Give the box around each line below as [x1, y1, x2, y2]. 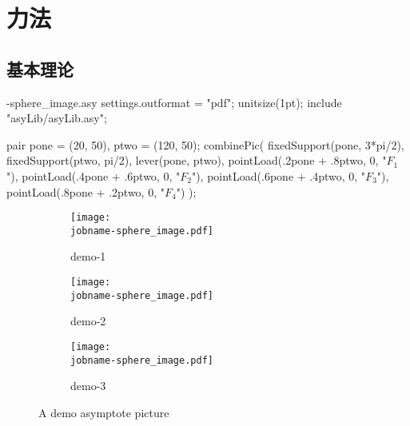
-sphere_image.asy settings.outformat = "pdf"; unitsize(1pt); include [6, 94, 342, 110]
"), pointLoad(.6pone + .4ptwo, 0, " [191, 167, 366, 184]
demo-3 [70, 377, 106, 394]
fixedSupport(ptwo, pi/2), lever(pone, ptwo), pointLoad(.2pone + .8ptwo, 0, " [6, 152, 387, 169]
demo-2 [70, 313, 106, 329]
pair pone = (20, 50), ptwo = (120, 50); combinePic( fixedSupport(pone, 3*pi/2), [6, 136, 404, 153]
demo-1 [70, 248, 106, 265]
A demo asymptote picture [38, 404, 169, 420]
